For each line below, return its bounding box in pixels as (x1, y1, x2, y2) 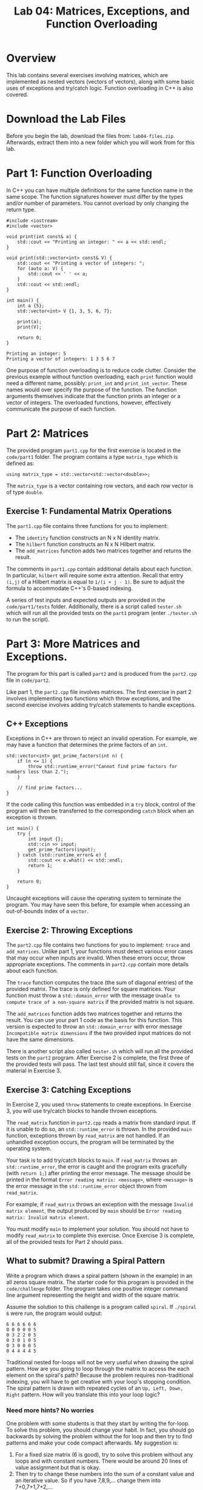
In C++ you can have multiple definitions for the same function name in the (6, 187, 193, 194)
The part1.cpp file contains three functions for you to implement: (6, 522, 168, 529)
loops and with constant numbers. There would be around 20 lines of (15, 1457, 188, 1465)
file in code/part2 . (6, 676, 50, 684)
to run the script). (6, 616, 50, 623)
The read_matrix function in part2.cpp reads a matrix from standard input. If (6, 1119, 196, 1126)
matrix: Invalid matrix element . (6, 1214, 90, 1221)
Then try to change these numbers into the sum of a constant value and (15, 1471, 195, 1478)
